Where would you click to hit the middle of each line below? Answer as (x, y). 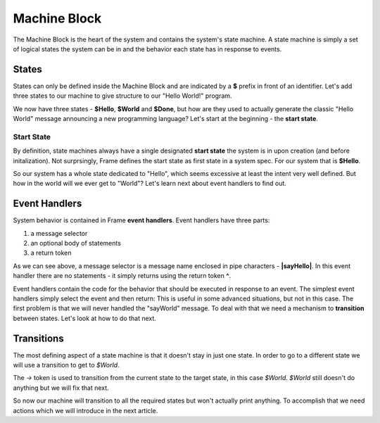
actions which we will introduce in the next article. (85, 410)
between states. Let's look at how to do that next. (84, 318)
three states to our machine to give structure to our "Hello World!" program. (122, 96)
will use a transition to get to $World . (66, 365)
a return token (51, 253)
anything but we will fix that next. (61, 388)
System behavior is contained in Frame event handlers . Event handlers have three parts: (141, 220)
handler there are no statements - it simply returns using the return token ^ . (122, 276)
